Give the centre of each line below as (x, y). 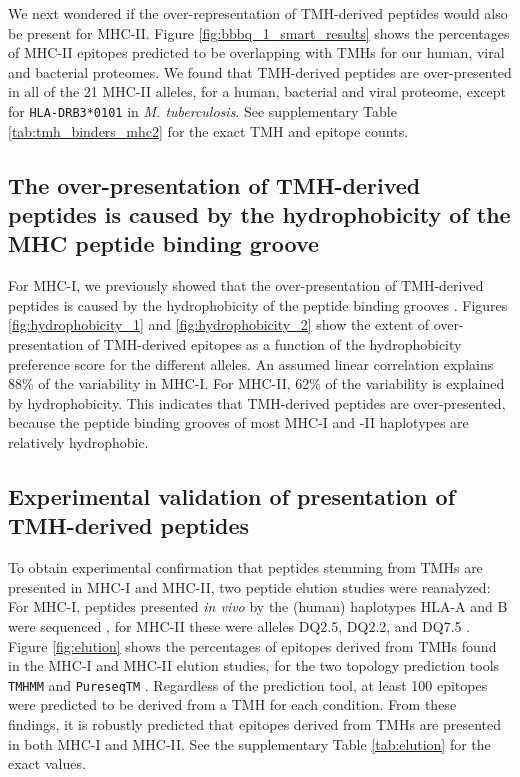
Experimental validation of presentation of (232, 495)
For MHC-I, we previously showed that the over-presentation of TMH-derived (246, 285)
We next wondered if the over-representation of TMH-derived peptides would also (258, 13)
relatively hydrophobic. (78, 441)
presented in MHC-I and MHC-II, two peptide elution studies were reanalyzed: (249, 586)
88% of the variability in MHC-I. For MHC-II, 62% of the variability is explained (256, 383)
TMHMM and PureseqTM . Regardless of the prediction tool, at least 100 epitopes (248, 684)
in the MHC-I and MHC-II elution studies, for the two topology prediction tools (254, 665)
